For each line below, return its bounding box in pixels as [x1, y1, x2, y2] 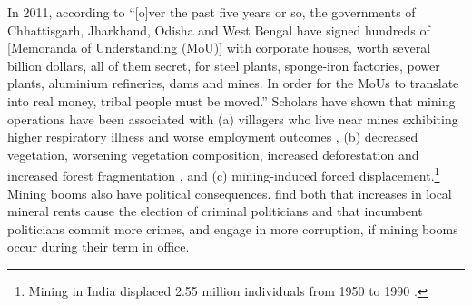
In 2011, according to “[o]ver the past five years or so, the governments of [7, 3, 416, 21]
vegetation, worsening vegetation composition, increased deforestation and [7, 144, 419, 163]
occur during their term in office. [7, 237, 190, 256]
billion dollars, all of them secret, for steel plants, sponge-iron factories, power [7, 55, 440, 74]
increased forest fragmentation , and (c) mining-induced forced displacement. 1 [7, 163, 440, 184]
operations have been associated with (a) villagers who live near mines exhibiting [7, 109, 458, 128]
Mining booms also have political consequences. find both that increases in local [7, 183, 452, 202]
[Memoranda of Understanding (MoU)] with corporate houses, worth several [7, 38, 431, 57]
